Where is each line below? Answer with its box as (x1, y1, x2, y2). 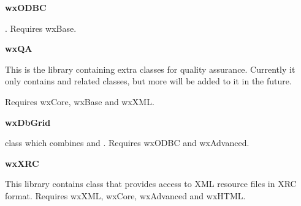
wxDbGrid (5, 116, 51, 128)
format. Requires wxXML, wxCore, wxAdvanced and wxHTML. (5, 189, 246, 202)
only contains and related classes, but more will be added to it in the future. (5, 75, 292, 87)
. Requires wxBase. (5, 21, 77, 34)
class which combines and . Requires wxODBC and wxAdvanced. (5, 136, 250, 149)
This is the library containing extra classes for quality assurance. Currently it (5, 62, 295, 75)
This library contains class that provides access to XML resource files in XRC (5, 177, 297, 190)
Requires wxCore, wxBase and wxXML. (5, 95, 154, 108)
